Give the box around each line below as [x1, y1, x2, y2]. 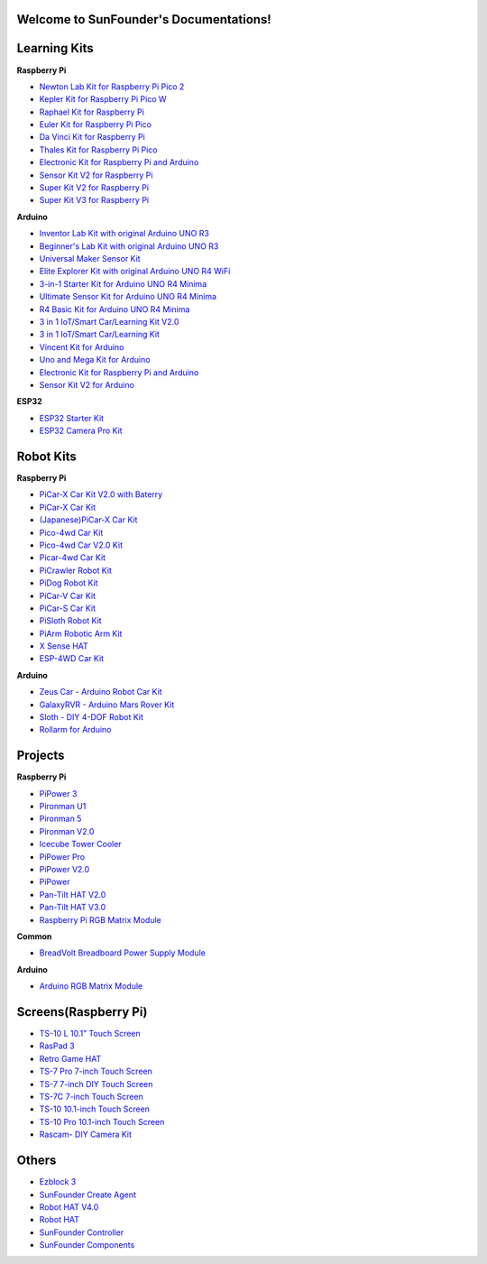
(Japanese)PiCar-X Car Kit [39, 514, 138, 525]
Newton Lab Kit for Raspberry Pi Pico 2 [39, 81, 185, 92]
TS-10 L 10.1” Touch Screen [39, 1029, 142, 1039]
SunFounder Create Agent [39, 1189, 137, 1200]
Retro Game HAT [39, 1053, 102, 1064]
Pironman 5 [39, 813, 82, 825]
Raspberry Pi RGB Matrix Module [39, 914, 162, 925]
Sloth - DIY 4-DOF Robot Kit [39, 712, 144, 723]
